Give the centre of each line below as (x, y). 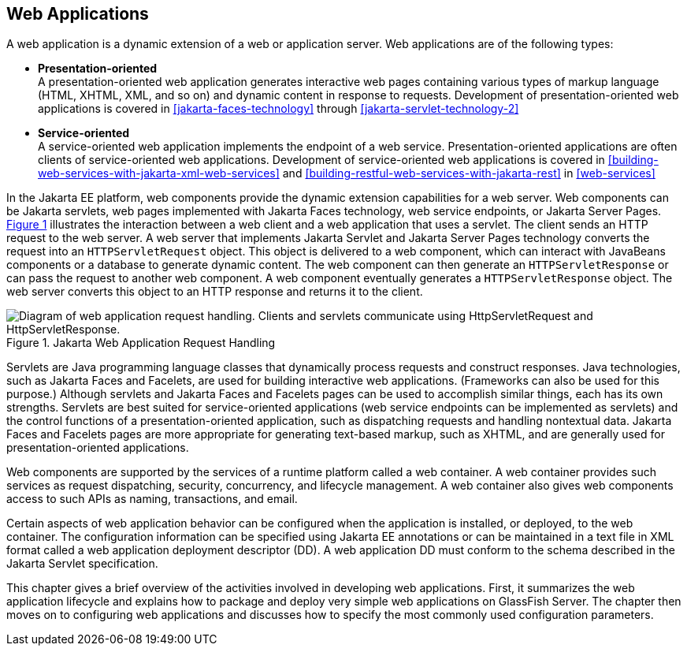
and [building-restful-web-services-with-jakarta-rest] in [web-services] (469, 173)
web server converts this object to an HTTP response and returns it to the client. (215, 292)
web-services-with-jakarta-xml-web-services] (159, 173)
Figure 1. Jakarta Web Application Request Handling (141, 343)
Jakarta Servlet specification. (82, 564)
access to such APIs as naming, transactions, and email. (152, 499)
